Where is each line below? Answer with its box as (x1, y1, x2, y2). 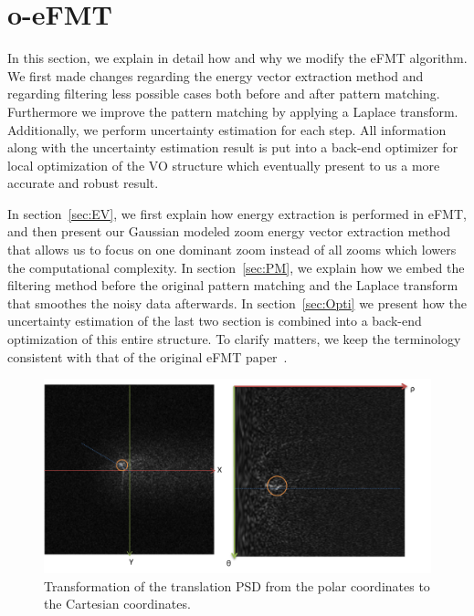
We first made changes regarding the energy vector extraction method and (7, 66, 424, 85)
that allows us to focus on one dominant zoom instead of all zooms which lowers (7, 240, 457, 259)
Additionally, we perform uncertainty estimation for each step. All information (7, 120, 447, 139)
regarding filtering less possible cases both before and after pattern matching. (7, 84, 440, 103)
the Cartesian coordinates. (44, 594, 191, 613)
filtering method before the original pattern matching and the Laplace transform (7, 276, 458, 295)
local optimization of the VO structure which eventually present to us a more (7, 155, 440, 174)
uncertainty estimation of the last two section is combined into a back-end (7, 311, 422, 330)
